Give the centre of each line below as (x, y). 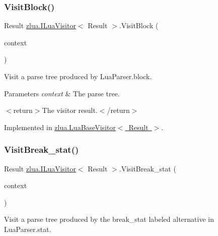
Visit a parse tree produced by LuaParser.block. (78, 76)
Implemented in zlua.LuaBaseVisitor (60, 127)
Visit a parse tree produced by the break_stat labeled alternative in (109, 219)
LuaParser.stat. (28, 229)
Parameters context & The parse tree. (62, 93)
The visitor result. (70, 110)
